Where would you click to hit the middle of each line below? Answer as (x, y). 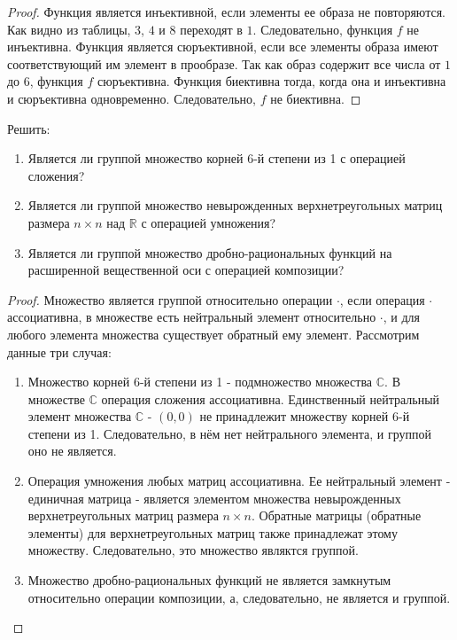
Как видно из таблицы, (69, 29)
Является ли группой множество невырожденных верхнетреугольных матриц (235, 205)
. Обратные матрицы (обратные (336, 515)
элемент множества (80, 416)
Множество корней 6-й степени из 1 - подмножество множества (200, 382)
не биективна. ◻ (316, 98)
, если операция (382, 299)
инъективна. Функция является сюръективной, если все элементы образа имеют (223, 47)
